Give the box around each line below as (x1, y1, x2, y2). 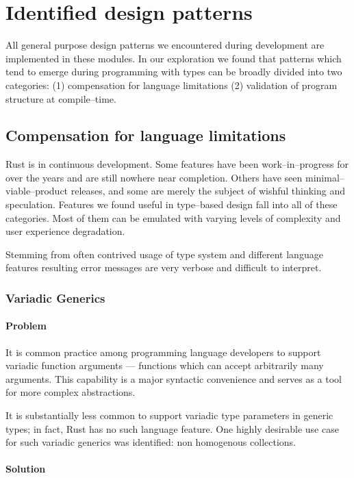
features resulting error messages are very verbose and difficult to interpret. (5, 260, 322, 275)
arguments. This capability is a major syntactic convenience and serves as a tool (5, 371, 342, 386)
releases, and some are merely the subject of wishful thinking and (71, 184, 346, 198)
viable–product (5, 184, 68, 198)
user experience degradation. (5, 224, 125, 238)
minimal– (305, 170, 344, 184)
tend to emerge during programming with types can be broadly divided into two (5, 64, 342, 79)
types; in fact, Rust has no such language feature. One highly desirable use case (5, 421, 339, 436)
